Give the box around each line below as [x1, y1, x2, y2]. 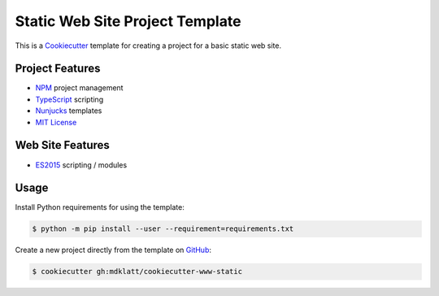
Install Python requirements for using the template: [15, 202, 185, 212]
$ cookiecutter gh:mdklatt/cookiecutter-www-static [32, 267, 243, 276]
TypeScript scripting [35, 94, 104, 104]
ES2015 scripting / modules [35, 159, 128, 170]
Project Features [15, 62, 101, 76]
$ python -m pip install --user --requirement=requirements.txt [32, 224, 294, 233]
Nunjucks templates [35, 106, 102, 115]
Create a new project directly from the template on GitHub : [15, 245, 211, 255]
